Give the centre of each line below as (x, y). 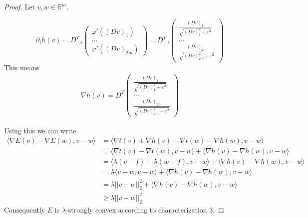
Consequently (25, 209)
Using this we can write (40, 131)
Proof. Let (19, 6)
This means (22, 67)
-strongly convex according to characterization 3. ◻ (145, 209)
